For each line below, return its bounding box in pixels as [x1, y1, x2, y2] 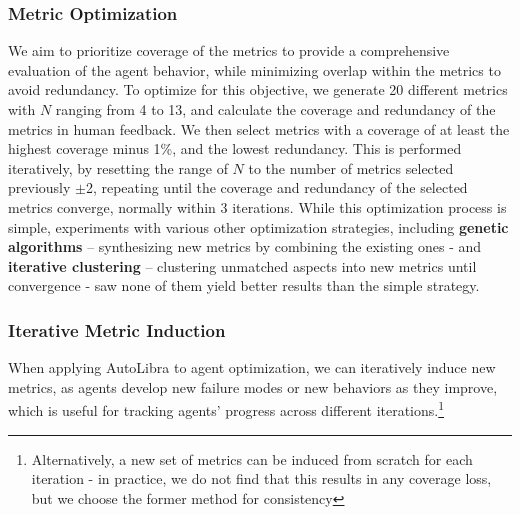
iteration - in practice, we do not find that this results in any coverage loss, [31, 468, 492, 489]
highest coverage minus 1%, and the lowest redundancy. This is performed [8, 138, 462, 159]
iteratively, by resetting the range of [8, 157, 228, 178]
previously [8, 177, 71, 198]
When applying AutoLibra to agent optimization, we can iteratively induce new [8, 357, 496, 378]
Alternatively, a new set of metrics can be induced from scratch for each [31, 448, 473, 469]
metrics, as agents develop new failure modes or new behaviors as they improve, [8, 376, 498, 397]
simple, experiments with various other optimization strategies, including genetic [8, 216, 509, 237]
